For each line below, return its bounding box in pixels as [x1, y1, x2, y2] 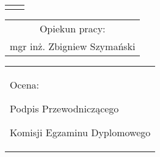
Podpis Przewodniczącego [10, 101, 119, 115]
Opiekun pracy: [39, 21, 106, 35]
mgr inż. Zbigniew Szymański [10, 39, 136, 53]
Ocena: [10, 78, 40, 92]
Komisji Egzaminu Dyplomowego [10, 125, 151, 139]
